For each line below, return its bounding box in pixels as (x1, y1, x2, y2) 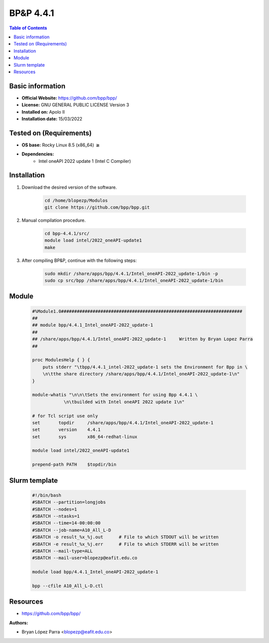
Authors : (9, 620, 28, 626)
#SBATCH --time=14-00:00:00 (32, 520, 101, 526)
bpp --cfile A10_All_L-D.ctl (32, 583, 104, 589)
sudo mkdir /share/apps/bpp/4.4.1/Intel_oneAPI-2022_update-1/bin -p (44, 270, 218, 276)
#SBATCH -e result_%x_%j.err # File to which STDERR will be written (32, 541, 219, 547)
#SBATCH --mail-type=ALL (32, 548, 93, 554)
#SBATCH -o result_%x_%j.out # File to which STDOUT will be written (32, 534, 219, 540)
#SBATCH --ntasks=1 (32, 514, 80, 519)
